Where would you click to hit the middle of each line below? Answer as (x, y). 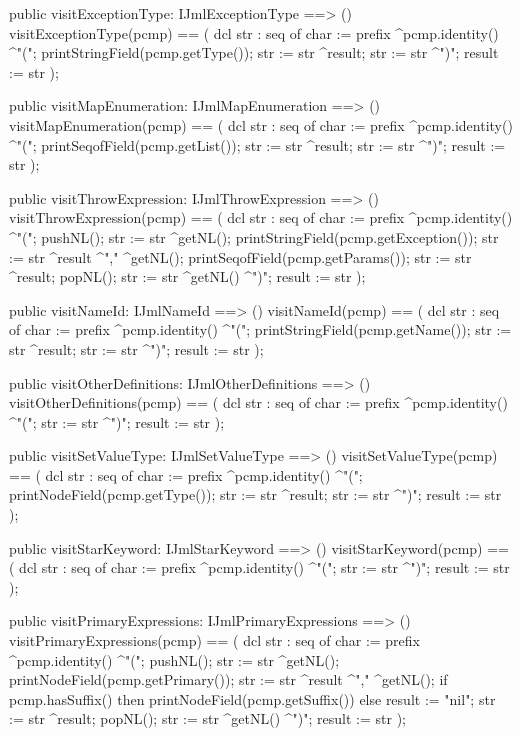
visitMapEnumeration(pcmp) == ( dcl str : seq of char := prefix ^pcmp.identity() (261, 124)
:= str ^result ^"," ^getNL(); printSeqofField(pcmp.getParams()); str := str (240, 256)
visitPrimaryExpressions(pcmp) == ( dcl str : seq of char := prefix (214, 640)
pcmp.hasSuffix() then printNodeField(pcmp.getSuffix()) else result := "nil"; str (252, 698)
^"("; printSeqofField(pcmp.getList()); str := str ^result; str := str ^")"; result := (257, 144)
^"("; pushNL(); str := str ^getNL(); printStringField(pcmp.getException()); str (254, 236)
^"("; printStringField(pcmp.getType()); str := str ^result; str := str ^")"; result (254, 52)
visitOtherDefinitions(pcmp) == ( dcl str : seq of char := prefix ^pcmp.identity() (258, 402)
